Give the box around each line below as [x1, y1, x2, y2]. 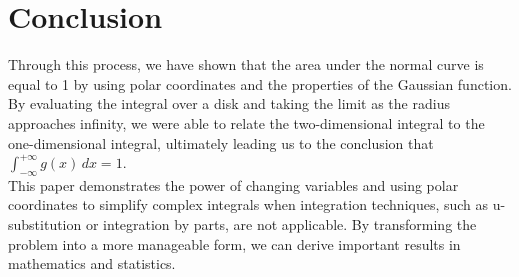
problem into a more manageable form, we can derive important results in [8, 233, 461, 254]
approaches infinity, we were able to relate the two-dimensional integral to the [8, 112, 485, 133]
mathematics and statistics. [8, 253, 176, 274]
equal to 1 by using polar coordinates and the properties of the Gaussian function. [8, 73, 512, 94]
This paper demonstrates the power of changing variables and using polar [8, 174, 459, 195]
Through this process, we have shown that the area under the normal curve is [8, 54, 484, 75]
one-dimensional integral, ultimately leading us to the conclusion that [8, 132, 434, 153]
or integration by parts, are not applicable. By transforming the [85, 214, 477, 235]
